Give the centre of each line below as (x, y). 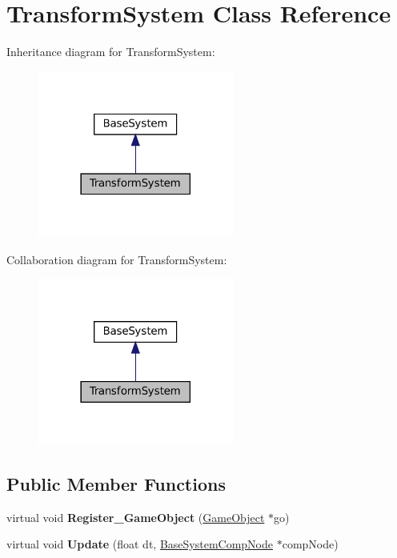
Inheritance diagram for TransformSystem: (111, 52)
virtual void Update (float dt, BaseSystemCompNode (140, 544)
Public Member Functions (116, 483)
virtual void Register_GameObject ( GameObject (136, 517)
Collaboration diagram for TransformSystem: (117, 259)
